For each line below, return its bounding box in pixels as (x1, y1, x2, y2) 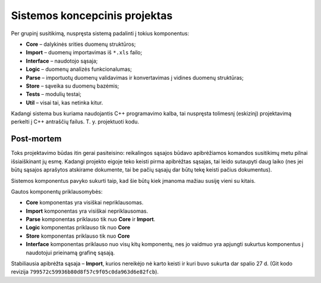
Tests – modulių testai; (26, 91, 81, 98)
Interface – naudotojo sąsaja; (26, 57, 98, 64)
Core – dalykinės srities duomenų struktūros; (26, 41, 136, 48)
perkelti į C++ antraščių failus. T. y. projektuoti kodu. (11, 118, 140, 125)
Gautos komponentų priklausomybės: (11, 188, 103, 195)
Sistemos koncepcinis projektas (11, 9, 173, 22)
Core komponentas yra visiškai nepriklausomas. (26, 199, 144, 206)
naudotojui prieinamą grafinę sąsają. (26, 249, 115, 256)
